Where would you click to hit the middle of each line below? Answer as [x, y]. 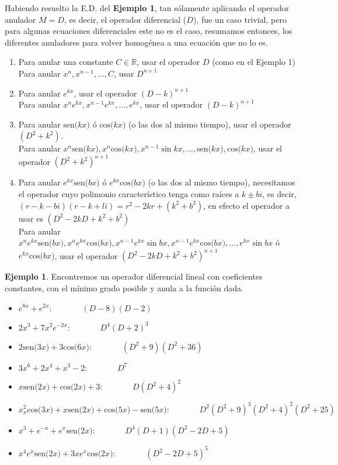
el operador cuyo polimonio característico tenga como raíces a [129, 194]
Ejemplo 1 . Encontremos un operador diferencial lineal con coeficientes [134, 276]
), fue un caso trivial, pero [240, 19]
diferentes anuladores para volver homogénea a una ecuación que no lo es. [136, 42]
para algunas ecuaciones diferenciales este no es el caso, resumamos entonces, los [149, 31]
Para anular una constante [66, 62]
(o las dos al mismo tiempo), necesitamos [222, 182]
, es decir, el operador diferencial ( [125, 19]
